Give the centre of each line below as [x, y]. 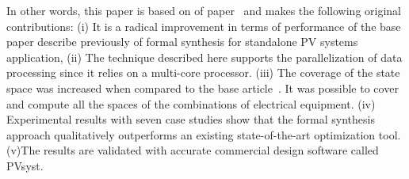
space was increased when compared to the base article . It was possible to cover [203, 88]
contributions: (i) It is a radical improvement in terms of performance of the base [204, 26]
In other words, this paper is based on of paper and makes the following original [204, 10]
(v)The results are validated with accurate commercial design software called [193, 150]
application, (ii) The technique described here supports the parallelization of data [204, 57]
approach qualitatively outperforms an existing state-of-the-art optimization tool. [204, 134]
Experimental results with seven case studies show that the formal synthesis [191, 119]
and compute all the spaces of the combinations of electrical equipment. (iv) [191, 103]
